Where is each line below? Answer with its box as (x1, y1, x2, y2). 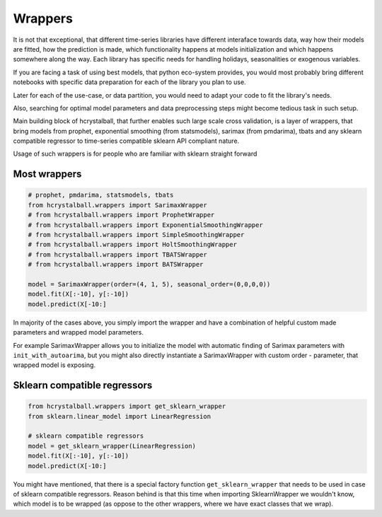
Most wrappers (13, 168, 82, 180)
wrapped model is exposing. (13, 361, 95, 369)
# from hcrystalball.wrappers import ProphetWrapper (28, 211, 215, 219)
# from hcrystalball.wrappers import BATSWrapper (28, 260, 204, 269)
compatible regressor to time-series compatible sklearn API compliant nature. (13, 136, 240, 145)
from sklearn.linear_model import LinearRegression (28, 412, 212, 420)
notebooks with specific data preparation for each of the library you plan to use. (13, 78, 247, 86)
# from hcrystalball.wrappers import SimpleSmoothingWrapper (28, 231, 245, 239)
